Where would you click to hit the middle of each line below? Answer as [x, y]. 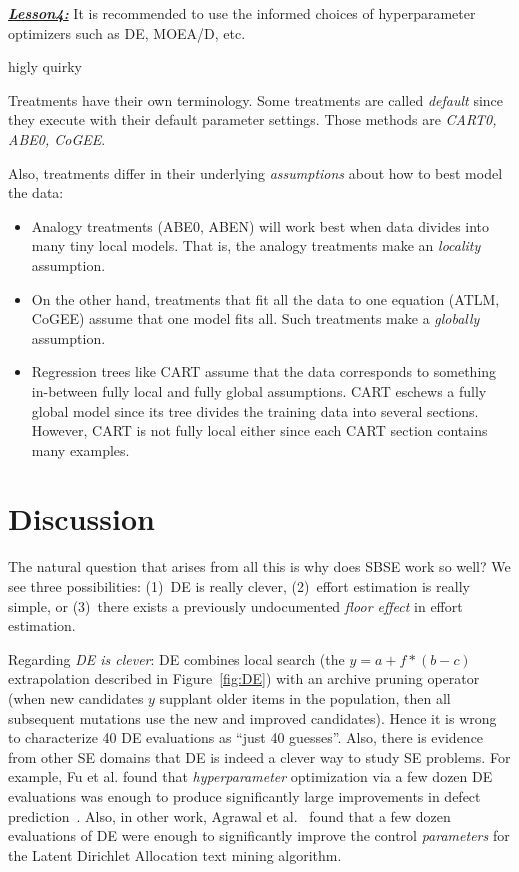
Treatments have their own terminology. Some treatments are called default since [256, 99]
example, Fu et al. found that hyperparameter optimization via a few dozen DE [250, 776]
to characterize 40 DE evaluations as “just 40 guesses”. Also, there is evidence [246, 737]
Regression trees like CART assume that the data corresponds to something [264, 371]
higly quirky [45, 66]
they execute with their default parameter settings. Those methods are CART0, [252, 119]
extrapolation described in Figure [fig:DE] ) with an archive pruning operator [244, 678]
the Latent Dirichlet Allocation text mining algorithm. [175, 854]
